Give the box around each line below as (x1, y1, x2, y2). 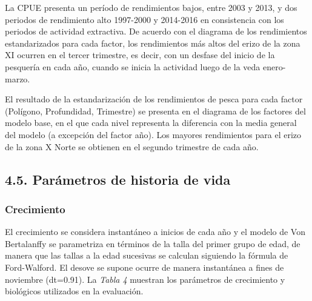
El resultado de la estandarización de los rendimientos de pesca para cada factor (5, 93, 303, 105)
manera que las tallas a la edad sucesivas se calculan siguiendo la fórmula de (5, 249, 288, 262)
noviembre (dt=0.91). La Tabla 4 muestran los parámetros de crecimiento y (5, 273, 285, 285)
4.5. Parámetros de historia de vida (5, 170, 231, 188)
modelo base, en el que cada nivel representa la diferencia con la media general (5, 116, 297, 129)
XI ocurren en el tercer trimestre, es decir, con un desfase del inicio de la (5, 48, 275, 61)
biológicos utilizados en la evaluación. (5, 285, 144, 297)
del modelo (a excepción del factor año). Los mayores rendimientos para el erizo (5, 128, 302, 141)
